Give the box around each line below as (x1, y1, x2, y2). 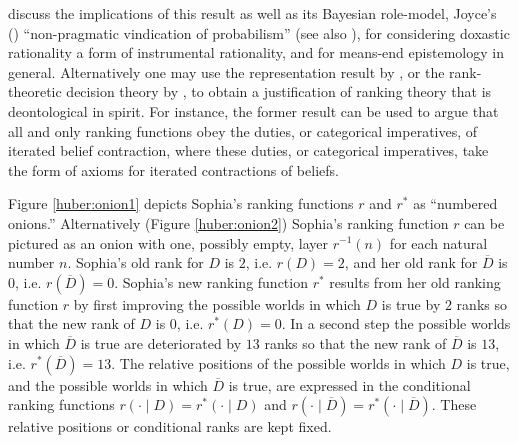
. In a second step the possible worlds (281, 313, 511, 334)
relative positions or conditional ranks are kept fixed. (8, 416, 332, 437)
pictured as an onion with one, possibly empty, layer (8, 232, 328, 253)
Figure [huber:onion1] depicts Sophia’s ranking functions (8, 193, 354, 214)
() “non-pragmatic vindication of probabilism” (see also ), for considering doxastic (8, 22, 510, 43)
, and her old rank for (344, 252, 478, 273)
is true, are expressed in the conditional (228, 374, 471, 395)
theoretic (8, 81, 62, 102)
